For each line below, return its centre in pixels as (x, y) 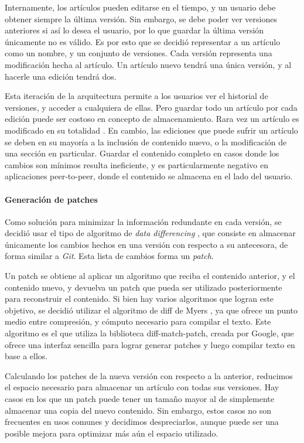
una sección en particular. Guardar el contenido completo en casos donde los (142, 153)
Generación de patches (51, 199)
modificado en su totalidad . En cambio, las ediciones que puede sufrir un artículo (151, 130)
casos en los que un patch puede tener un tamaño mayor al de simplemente (139, 399)
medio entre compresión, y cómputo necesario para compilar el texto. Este (138, 321)
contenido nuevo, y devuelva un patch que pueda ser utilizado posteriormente (144, 287)
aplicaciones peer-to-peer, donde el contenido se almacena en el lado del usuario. (149, 176)
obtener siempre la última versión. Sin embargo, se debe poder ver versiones (141, 18)
